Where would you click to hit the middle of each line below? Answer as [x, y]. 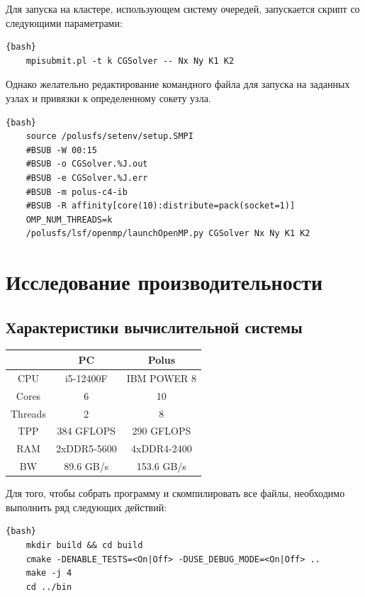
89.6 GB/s [86, 466]
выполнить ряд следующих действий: [86, 507]
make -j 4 [49, 573]
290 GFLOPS [162, 431]
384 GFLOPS [86, 431]
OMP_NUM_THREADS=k [69, 219]
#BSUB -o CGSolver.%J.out [87, 164]
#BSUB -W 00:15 [61, 150]
